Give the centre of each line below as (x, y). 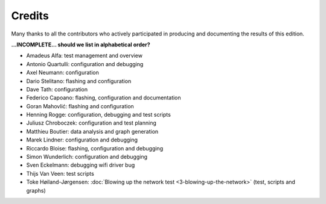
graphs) (36, 190)
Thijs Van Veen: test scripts (60, 173)
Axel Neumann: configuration (62, 73)
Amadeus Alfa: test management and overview (85, 56)
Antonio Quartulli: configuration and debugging (85, 64)
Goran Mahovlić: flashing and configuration (80, 106)
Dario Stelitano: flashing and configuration (79, 81)
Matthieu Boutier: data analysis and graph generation (92, 131)
